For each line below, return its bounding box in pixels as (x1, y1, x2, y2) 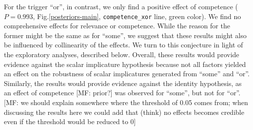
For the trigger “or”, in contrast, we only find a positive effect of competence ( (4, 1, 238, 11)
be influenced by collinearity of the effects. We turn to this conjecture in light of (4, 40, 243, 50)
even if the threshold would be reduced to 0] (4, 116, 136, 127)
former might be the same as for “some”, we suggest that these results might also (4, 30, 247, 40)
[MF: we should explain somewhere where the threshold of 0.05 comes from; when (4, 97, 248, 107)
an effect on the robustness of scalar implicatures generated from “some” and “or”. (4, 68, 250, 79)
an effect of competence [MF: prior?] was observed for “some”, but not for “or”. (4, 87, 241, 98)
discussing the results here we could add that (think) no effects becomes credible (4, 107, 244, 117)
